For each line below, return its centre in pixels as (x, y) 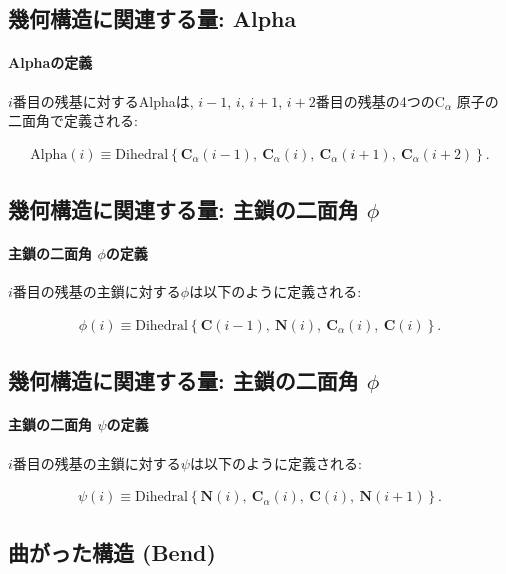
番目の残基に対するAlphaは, (103, 100)
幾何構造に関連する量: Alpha (152, 18)
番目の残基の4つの (375, 100)
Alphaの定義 (50, 62)
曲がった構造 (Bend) (112, 551)
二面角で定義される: (73, 120)
